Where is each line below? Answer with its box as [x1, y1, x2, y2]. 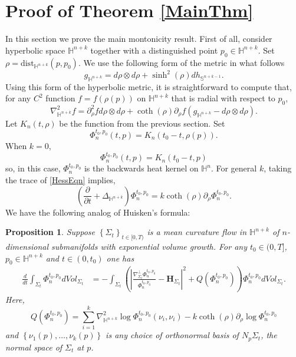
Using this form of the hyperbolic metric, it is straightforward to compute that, [5, 80, 292, 92]
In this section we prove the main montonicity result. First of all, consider [5, 32, 272, 45]
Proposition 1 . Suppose [5, 226, 95, 238]
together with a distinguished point [90, 44, 218, 56]
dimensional [5, 240, 48, 252]
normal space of [5, 341, 63, 353]
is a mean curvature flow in [147, 226, 247, 238]
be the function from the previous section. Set [59, 117, 225, 129]
